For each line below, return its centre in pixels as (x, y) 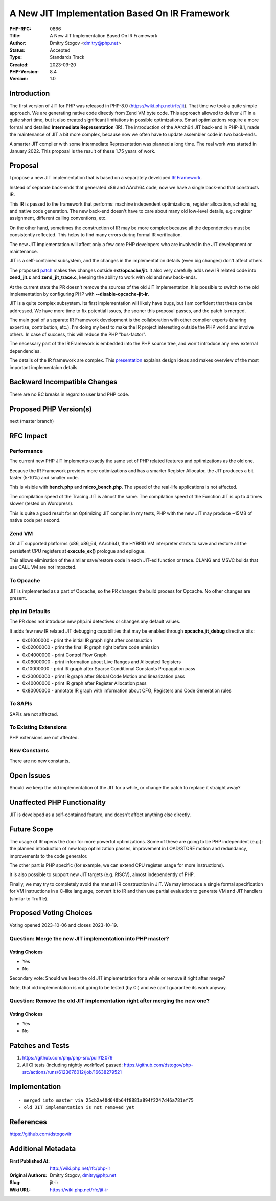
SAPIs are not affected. (34, 714)
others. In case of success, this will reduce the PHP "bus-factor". (78, 334)
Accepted (60, 50)
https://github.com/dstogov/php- (158, 1065)
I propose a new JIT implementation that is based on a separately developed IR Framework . (106, 178)
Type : (16, 57)
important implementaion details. (44, 368)
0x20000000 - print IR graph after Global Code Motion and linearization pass (103, 676)
